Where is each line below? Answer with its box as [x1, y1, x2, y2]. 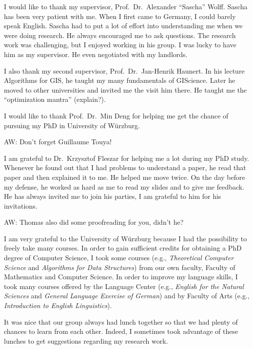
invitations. [4, 200, 38, 211]
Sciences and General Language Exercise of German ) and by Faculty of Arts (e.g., [4, 291, 250, 301]
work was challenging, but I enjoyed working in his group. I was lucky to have [4, 39, 236, 50]
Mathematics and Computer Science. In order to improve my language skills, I [4, 271, 238, 282]
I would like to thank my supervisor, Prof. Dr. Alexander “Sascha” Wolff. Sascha [4, 1, 248, 11]
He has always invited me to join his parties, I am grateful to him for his [4, 191, 221, 201]
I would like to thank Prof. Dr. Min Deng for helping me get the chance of [4, 110, 229, 120]
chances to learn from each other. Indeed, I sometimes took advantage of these [4, 326, 238, 336]
